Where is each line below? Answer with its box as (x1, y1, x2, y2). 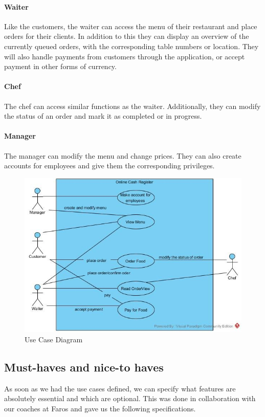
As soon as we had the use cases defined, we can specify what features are (4, 383, 236, 393)
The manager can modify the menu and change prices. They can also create (4, 150, 241, 161)
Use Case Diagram (25, 334, 83, 345)
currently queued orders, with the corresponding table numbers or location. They (4, 40, 259, 51)
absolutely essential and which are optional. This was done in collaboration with (4, 393, 256, 404)
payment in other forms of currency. (4, 61, 117, 72)
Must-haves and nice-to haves (4, 359, 164, 375)
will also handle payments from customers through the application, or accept (4, 51, 245, 61)
